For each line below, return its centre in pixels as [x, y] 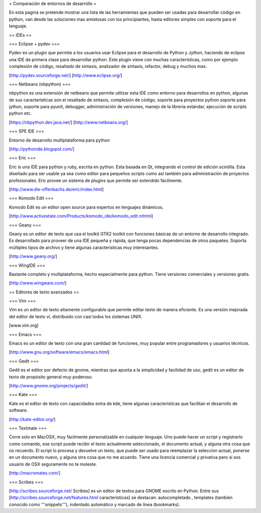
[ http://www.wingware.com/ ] [38, 283]
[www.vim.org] [24, 325]
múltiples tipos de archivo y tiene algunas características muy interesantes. [84, 247]
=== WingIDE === [27, 265]
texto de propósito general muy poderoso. [51, 377]
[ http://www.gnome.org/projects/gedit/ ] [49, 385]
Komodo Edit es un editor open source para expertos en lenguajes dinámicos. [86, 207]
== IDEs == [20, 35]
